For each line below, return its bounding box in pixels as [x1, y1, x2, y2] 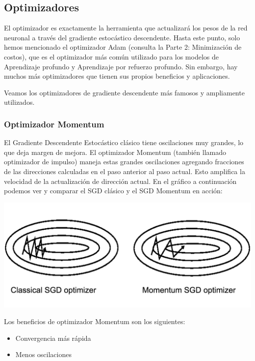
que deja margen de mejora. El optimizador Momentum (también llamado [4, 147, 226, 157]
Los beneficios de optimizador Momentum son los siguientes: [4, 316, 185, 326]
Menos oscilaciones [15, 349, 72, 360]
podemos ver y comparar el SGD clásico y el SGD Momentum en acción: [4, 185, 223, 196]
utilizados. [4, 97, 35, 107]
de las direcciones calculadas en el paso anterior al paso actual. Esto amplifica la [4, 166, 245, 176]
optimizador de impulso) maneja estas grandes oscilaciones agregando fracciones [4, 156, 244, 167]
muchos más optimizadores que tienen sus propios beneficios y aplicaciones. [4, 71, 230, 81]
